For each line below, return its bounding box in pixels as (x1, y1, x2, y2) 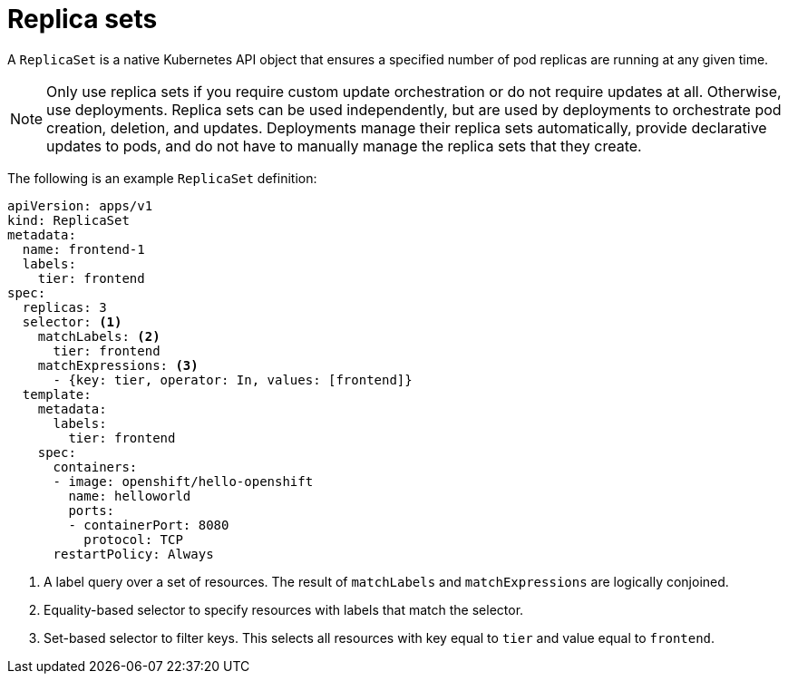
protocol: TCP (83, 531, 183, 547)
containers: (53, 459, 138, 474)
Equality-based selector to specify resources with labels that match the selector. (44, 601, 524, 618)
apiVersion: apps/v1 (7, 198, 153, 213)
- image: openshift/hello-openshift (53, 473, 314, 489)
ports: (68, 502, 115, 518)
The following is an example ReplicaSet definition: (7, 170, 317, 186)
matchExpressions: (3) (37, 357, 199, 373)
